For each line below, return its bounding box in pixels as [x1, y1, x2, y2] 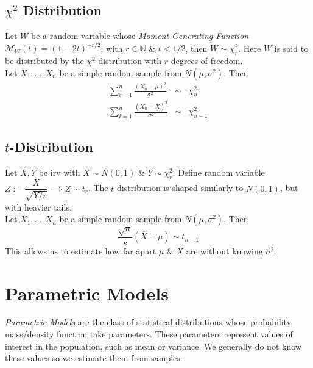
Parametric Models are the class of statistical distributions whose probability [5, 316, 292, 328]
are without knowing [186, 244, 263, 257]
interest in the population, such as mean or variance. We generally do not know [5, 339, 301, 352]
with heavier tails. [5, 200, 72, 213]
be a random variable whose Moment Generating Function [30, 29, 249, 42]
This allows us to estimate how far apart [5, 244, 156, 257]
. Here [238, 41, 261, 54]
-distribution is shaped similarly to [114, 181, 244, 194]
